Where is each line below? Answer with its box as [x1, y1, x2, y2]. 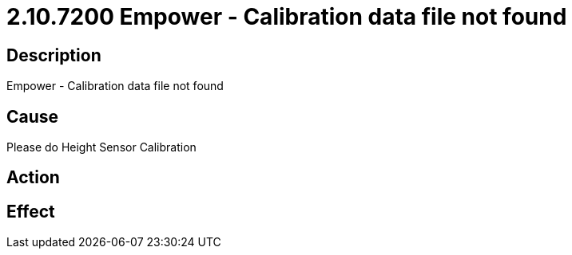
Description [6, 45, 101, 65]
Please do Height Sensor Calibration [6, 140, 197, 155]
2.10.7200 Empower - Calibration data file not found [6, 3, 567, 30]
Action [6, 167, 60, 188]
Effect [6, 201, 55, 222]
